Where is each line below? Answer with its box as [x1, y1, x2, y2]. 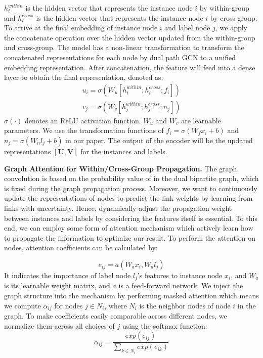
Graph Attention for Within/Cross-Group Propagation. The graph [4, 163, 237, 173]
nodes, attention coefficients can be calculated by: [4, 242, 158, 253]
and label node [164, 22, 210, 33]
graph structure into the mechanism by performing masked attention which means [4, 290, 259, 300]
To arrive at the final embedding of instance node [4, 22, 158, 33]
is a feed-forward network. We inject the [118, 280, 243, 291]
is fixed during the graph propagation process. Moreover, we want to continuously [4, 183, 257, 193]
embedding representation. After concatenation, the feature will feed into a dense [4, 62, 255, 72]
